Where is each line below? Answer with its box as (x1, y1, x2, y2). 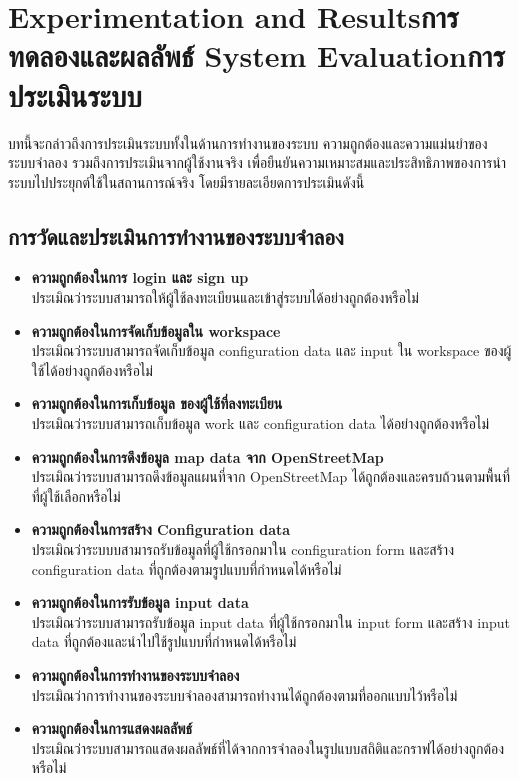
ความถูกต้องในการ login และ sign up (31, 267, 249, 288)
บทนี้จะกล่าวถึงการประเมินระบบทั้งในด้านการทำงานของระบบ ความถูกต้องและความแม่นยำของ (8, 132, 488, 153)
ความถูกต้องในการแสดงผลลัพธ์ (31, 718, 193, 739)
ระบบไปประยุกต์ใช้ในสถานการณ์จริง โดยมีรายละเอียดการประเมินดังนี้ (8, 171, 365, 192)
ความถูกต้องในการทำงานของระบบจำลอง (31, 664, 240, 685)
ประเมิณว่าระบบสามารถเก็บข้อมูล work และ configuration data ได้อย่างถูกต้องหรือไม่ (31, 413, 490, 434)
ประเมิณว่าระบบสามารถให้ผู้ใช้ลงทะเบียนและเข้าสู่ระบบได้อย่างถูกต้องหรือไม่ (31, 287, 419, 308)
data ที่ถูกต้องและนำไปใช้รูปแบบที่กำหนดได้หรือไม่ (31, 631, 297, 652)
